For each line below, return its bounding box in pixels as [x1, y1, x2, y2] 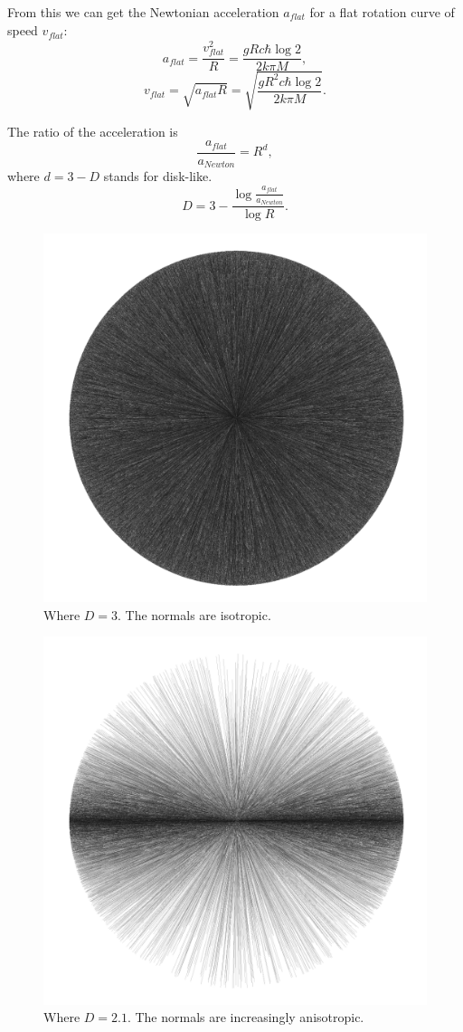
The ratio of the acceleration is [7, 121, 178, 140]
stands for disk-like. [103, 167, 213, 186]
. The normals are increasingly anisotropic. [127, 1008, 364, 1027]
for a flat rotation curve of [309, 3, 455, 21]
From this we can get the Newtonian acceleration [7, 3, 279, 21]
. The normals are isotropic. [118, 605, 271, 624]
